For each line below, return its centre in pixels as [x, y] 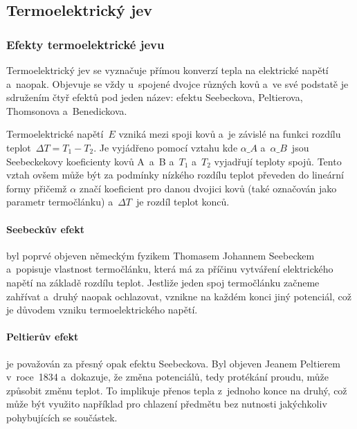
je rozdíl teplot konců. [183, 202]
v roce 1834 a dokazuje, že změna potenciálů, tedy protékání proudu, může [168, 377]
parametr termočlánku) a [60, 202]
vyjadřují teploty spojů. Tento [278, 161]
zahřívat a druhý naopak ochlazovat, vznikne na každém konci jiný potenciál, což [179, 296]
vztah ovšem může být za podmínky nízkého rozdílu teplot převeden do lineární [175, 175]
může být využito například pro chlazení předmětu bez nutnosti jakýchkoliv [167, 404]
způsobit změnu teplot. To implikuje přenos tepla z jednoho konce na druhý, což [177, 390]
